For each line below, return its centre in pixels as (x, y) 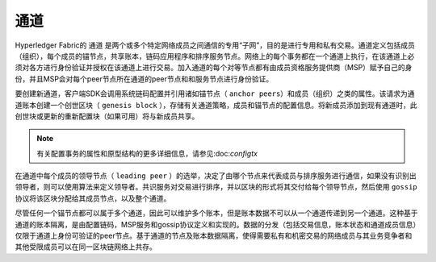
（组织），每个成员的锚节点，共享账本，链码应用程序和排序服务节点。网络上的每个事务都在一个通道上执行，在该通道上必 (215, 56)
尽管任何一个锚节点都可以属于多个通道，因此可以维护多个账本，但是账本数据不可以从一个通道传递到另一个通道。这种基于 (216, 213)
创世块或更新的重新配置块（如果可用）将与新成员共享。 (107, 116)
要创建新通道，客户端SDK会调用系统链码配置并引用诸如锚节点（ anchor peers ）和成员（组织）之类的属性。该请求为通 (215, 94)
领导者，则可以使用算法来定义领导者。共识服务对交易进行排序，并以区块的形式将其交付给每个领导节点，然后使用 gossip (216, 187)
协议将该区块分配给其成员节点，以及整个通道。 (93, 198)
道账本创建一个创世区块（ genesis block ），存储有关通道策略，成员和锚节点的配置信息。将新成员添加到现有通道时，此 (216, 105)
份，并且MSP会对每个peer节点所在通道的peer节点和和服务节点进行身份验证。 (144, 79)
